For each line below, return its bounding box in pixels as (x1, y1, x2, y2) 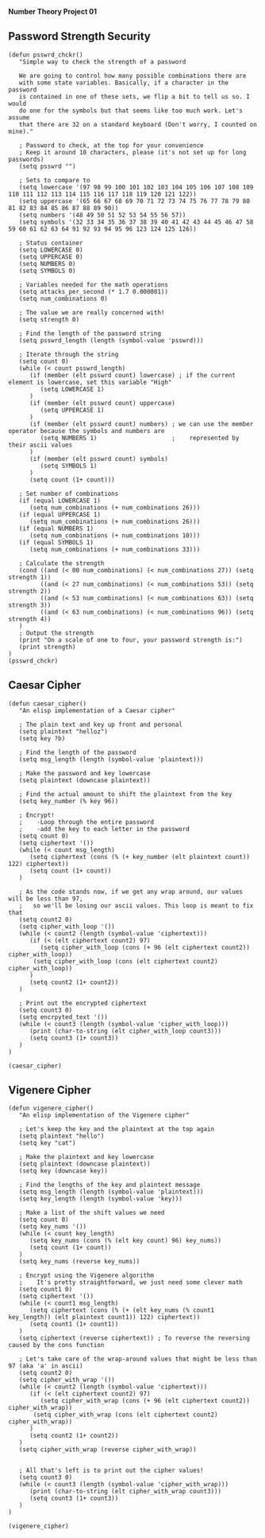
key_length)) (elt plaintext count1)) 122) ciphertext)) (8, 1314, 201, 1321)
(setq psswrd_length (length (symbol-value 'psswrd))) (18, 336, 204, 345)
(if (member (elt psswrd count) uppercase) (29, 399, 176, 407)
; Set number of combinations (18, 490, 119, 498)
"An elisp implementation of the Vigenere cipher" (18, 1111, 190, 1119)
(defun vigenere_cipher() (8, 1104, 94, 1113)
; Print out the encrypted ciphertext (18, 999, 148, 1007)
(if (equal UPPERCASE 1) (18, 510, 102, 518)
